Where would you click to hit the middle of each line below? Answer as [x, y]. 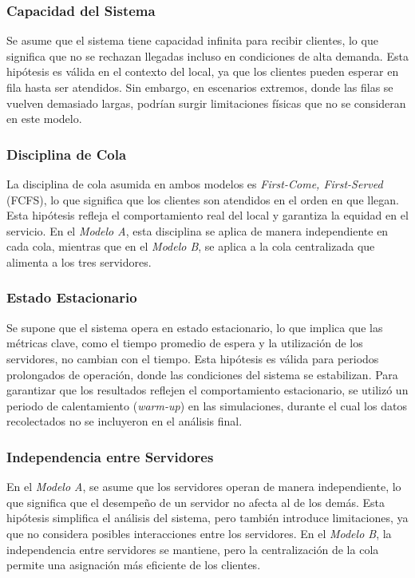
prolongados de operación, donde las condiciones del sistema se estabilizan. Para [202, 374]
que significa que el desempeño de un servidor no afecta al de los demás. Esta [196, 502]
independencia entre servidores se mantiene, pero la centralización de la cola [193, 549]
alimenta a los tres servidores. [79, 261]
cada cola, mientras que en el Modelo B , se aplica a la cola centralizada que [191, 246]
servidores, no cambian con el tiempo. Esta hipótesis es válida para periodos [193, 358]
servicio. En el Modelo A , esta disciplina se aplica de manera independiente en [198, 230]
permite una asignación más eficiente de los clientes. [134, 565]
